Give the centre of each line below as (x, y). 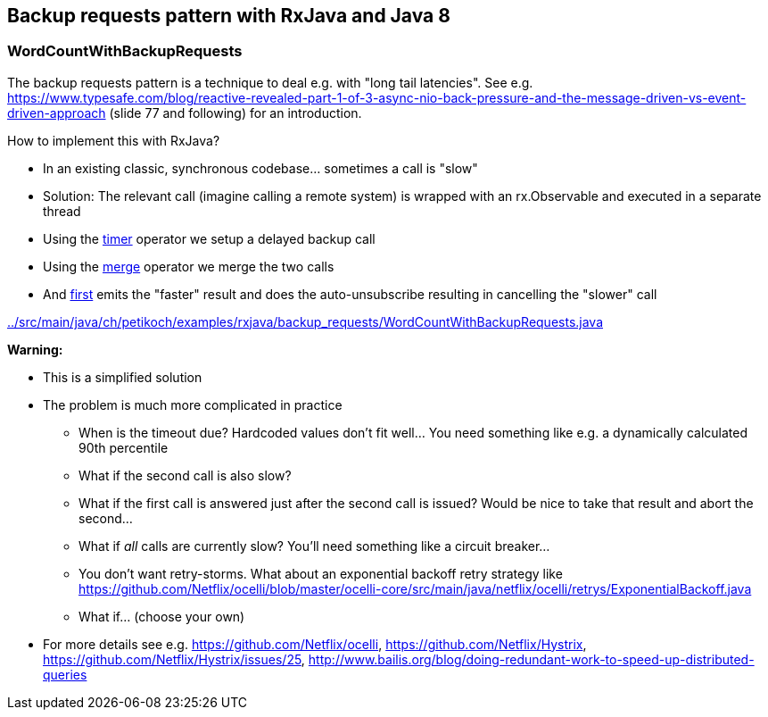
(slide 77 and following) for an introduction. (235, 113)
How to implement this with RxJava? (114, 140)
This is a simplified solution (123, 377)
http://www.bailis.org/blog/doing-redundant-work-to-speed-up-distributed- (531, 659)
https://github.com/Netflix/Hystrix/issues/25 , (174, 659)
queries (65, 674)
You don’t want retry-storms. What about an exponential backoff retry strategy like (321, 573)
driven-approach (57, 113)
